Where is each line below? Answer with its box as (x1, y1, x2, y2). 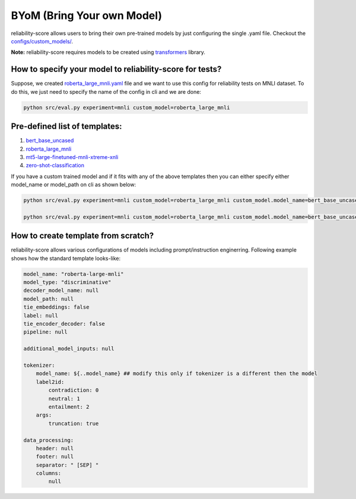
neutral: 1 (48, 395, 80, 402)
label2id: (36, 379, 65, 385)
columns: (36, 470, 62, 477)
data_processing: (23, 437, 74, 443)
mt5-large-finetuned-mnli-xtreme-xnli (26, 153, 119, 160)
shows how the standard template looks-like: (11, 255, 121, 262)
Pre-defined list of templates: (11, 122, 122, 132)
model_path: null (23, 295, 74, 302)
